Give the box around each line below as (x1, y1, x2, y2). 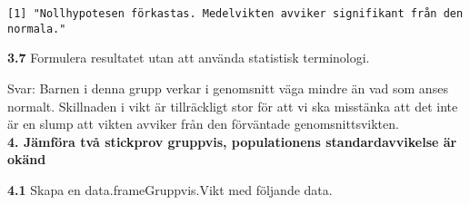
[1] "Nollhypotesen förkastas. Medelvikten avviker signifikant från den (7, 7, 464, 20)
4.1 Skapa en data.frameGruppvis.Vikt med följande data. (7, 180, 333, 199)
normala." (7, 22, 66, 35)
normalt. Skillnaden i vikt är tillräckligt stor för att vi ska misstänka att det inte (7, 96, 458, 115)
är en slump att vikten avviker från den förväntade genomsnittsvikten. (7, 114, 399, 133)
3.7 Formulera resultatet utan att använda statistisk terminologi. (7, 48, 370, 67)
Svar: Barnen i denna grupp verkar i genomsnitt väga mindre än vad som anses (7, 78, 448, 97)
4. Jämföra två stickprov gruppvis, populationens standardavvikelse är (7, 132, 457, 151)
